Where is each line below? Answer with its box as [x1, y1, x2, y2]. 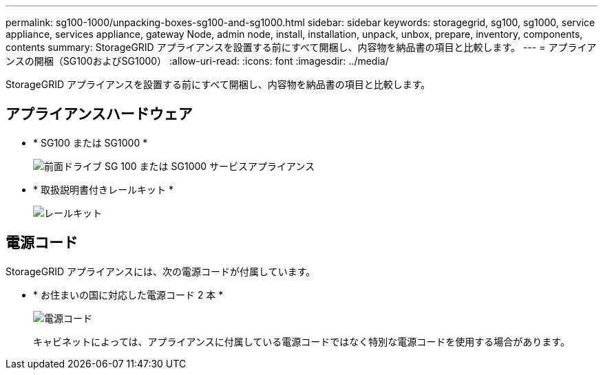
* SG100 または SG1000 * [33, 136, 148, 149]
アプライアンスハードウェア [6, 105, 193, 123]
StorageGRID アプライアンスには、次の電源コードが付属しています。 [6, 265, 316, 277]
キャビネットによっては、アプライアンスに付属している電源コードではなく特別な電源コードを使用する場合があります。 [33, 335, 570, 347]
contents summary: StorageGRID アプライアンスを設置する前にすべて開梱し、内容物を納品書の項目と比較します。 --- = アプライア [6, 41, 597, 53]
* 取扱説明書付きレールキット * [33, 183, 173, 195]
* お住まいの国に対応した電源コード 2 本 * [33, 288, 224, 301]
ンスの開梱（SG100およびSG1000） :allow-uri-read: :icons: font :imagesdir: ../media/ [6, 55, 389, 67]
